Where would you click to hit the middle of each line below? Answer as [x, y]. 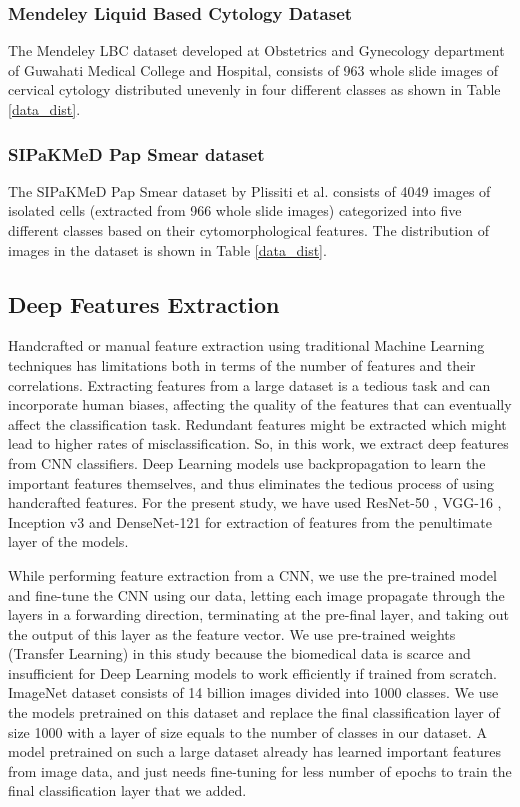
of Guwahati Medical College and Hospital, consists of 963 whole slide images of [253, 69]
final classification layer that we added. [127, 790]
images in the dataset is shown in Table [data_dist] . [167, 249]
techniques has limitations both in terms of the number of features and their [242, 364]
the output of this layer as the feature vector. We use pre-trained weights [232, 633]
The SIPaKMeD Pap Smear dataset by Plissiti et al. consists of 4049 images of [249, 190]
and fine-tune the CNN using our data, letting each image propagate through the [256, 594]
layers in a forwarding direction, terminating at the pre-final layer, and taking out [258, 614]
